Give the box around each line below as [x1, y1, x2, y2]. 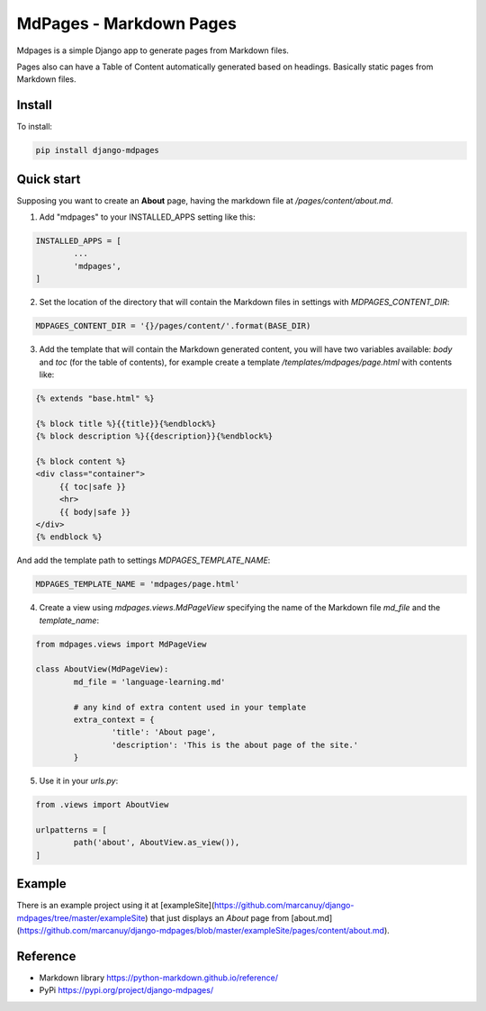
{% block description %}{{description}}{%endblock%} [35, 431, 274, 441]
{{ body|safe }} [58, 507, 131, 517]
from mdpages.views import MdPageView [35, 639, 207, 649]
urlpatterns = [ [35, 825, 108, 835]
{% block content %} [35, 456, 126, 466]
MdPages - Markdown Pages [16, 14, 238, 33]
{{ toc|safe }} [58, 482, 126, 492]
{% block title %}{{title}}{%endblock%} [35, 419, 216, 429]
